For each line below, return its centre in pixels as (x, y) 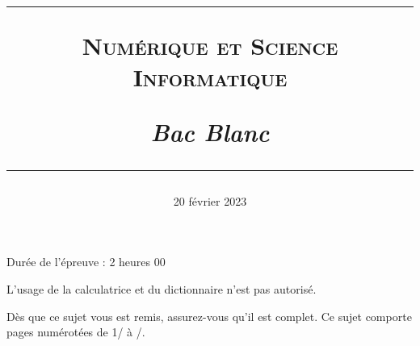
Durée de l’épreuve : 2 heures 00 (86, 262)
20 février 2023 (210, 200)
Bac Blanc (210, 131)
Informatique (210, 77)
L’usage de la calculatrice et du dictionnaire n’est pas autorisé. (162, 288)
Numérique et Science (210, 46)
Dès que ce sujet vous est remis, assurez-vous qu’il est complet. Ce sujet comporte (209, 316)
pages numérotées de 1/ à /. (76, 332)
